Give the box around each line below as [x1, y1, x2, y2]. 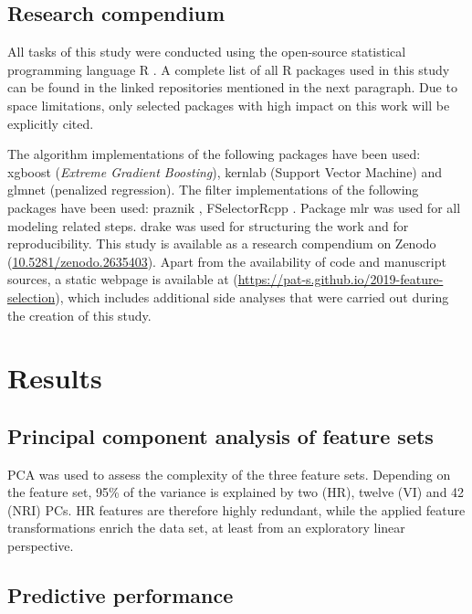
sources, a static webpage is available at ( [7, 270, 238, 289]
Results [7, 359, 102, 397]
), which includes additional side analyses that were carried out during [55, 287, 449, 306]
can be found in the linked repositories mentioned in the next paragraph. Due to [7, 78, 457, 97]
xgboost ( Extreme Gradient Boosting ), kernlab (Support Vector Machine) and [7, 162, 443, 181]
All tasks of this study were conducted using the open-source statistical [7, 42, 406, 61]
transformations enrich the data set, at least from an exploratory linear [7, 518, 405, 537]
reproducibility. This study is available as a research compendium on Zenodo [7, 234, 436, 253]
